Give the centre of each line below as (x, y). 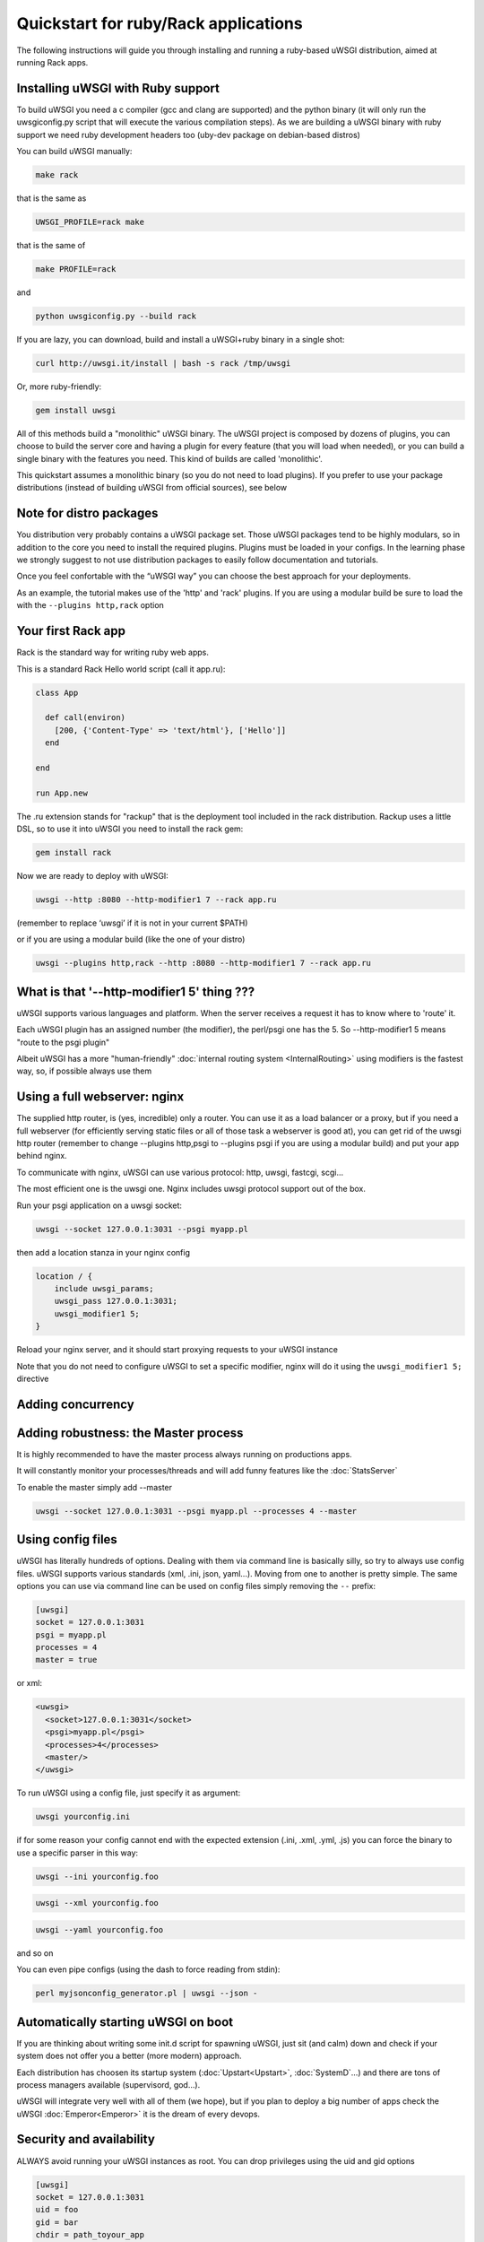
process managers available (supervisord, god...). (108, 2084)
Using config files (67, 1539)
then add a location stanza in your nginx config (104, 1252)
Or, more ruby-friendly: (59, 387)
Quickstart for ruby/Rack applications (160, 23)
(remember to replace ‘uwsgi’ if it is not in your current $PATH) (132, 923)
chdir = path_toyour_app (90, 2235)
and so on (35, 1953)
